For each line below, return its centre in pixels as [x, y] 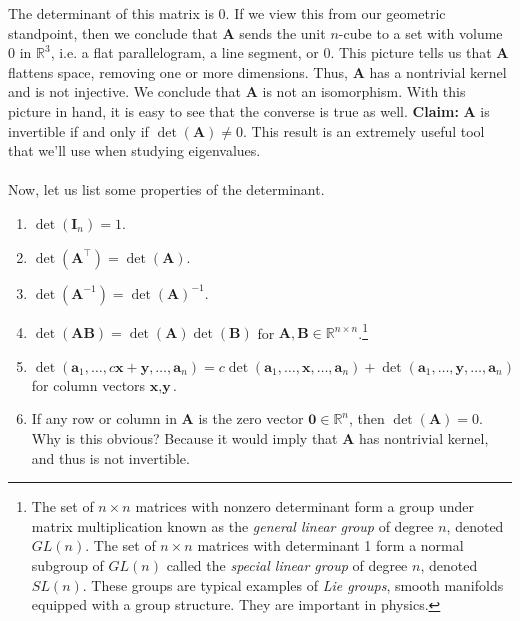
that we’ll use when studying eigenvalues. [134, 150]
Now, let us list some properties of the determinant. [166, 189]
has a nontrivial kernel [438, 71]
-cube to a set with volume [420, 32]
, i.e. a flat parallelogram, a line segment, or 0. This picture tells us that [271, 52]
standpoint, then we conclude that [113, 32]
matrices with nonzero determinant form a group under [305, 506]
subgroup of [67, 564]
